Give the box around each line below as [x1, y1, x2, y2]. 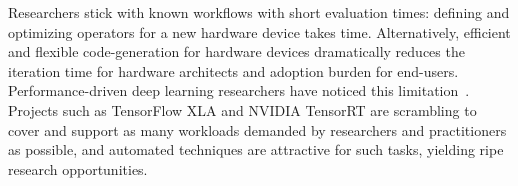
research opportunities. [8, 158, 148, 179]
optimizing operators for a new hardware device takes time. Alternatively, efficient [8, 21, 511, 42]
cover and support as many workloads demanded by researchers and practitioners [8, 119, 507, 140]
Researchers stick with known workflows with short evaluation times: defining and [8, 2, 510, 22]
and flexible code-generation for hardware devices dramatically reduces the [8, 41, 465, 62]
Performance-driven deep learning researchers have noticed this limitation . [8, 80, 470, 101]
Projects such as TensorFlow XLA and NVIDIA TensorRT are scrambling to [8, 99, 477, 120]
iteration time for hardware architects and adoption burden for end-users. [8, 60, 459, 81]
